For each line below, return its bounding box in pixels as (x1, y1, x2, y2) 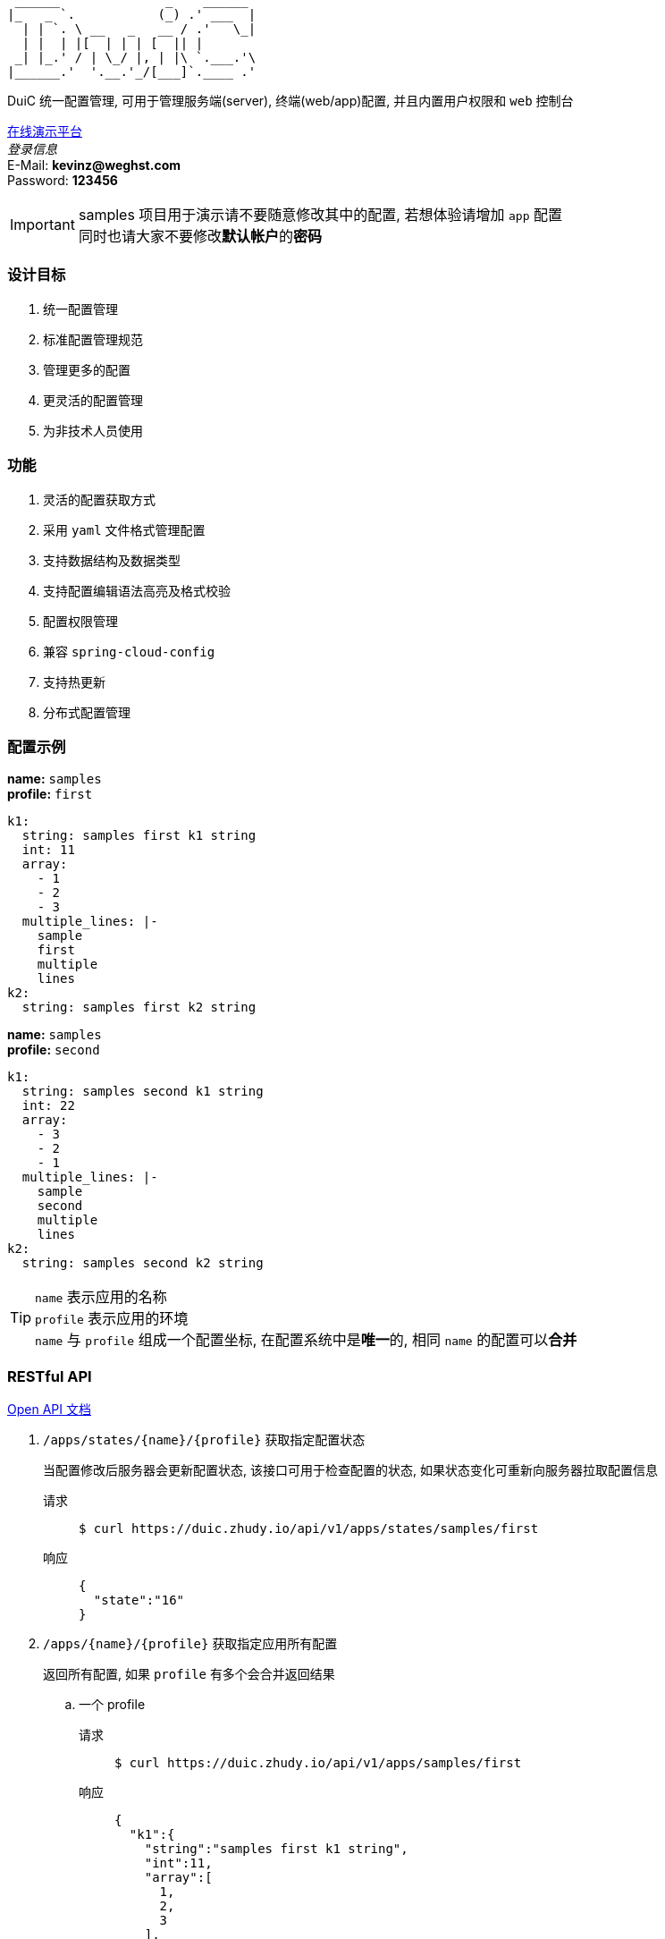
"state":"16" (93, 1593, 185, 1607)
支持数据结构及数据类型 (43, 552, 181, 568)
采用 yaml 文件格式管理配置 (43, 521, 206, 538)
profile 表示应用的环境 (35, 1309, 189, 1328)
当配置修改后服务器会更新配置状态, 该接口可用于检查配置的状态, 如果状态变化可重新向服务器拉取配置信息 (43, 1462, 658, 1478)
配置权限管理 (43, 613, 118, 629)
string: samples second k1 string (21, 1084, 264, 1099)
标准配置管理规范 (43, 331, 143, 347)
